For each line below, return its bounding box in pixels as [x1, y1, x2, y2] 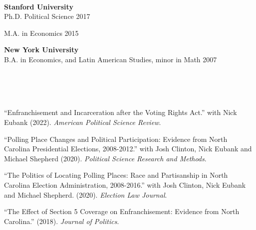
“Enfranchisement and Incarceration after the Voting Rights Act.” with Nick [4, 107, 237, 117]
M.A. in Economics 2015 [4, 27, 79, 38]
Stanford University [4, 1, 73, 11]
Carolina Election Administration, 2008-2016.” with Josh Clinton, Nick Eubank [4, 179, 246, 190]
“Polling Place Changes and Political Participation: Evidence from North [4, 133, 228, 144]
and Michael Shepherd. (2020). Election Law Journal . [4, 189, 167, 200]
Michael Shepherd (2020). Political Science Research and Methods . [4, 153, 207, 163]
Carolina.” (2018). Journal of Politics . [4, 216, 119, 226]
